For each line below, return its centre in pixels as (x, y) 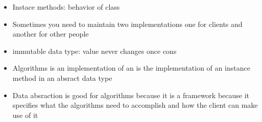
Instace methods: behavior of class (66, 7)
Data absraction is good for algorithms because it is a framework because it (131, 95)
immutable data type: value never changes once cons (94, 51)
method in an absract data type (62, 78)
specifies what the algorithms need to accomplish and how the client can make (135, 105)
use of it (25, 115)
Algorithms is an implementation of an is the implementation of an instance (131, 68)
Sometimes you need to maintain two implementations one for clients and (127, 24)
